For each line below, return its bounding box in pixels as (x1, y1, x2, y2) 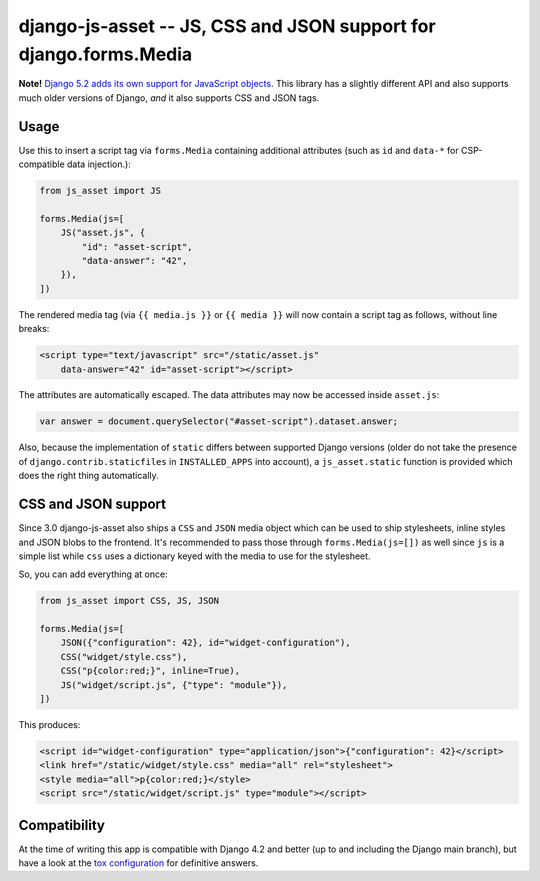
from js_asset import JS (39, 185, 162, 197)
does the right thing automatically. (18, 470, 159, 482)
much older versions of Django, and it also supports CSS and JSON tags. (18, 91, 320, 104)
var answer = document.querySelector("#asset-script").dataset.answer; (39, 416, 399, 427)
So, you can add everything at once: (18, 568, 169, 580)
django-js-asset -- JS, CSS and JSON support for (18, 15, 436, 37)
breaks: (18, 323, 50, 335)
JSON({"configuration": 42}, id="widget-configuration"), (60, 637, 351, 649)
